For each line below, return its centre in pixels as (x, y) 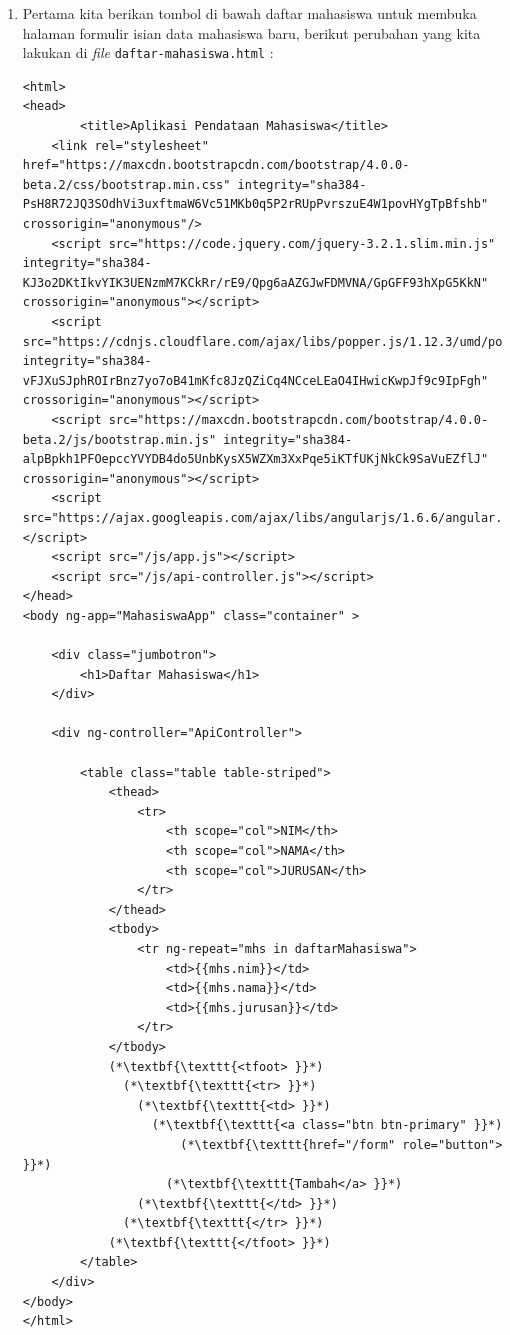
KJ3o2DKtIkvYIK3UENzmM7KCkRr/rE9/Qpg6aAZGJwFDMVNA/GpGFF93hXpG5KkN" (255, 282)
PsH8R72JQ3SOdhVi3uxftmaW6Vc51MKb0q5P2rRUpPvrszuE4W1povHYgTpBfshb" (255, 204)
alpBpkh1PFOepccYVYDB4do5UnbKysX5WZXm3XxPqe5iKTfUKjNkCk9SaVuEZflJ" (255, 459)
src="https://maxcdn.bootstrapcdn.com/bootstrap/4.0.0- (298, 419)
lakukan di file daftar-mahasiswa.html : (148, 52)
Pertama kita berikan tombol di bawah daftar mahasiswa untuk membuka (249, 13)
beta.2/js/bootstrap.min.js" (119, 439)
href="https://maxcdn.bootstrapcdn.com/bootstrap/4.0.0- (216, 165)
